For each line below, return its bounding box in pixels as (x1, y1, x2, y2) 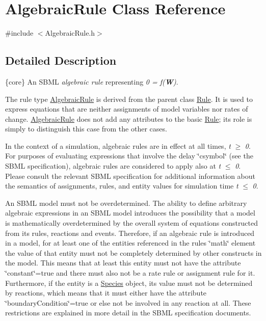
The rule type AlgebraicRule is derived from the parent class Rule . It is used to (5, 93, 253, 104)
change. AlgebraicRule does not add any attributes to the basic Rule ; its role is (5, 113, 252, 124)
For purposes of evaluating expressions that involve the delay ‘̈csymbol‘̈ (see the (5, 150, 253, 161)
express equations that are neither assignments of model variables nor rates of (5, 103, 248, 114)
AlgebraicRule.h (45, 28, 95, 38)
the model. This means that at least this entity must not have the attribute (5, 257, 241, 268)
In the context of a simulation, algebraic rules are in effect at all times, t (5, 140, 231, 151)
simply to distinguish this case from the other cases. (5, 123, 167, 134)
